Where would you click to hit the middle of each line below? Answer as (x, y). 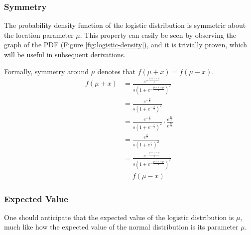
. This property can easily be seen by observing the (158, 35)
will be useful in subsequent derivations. (65, 54)
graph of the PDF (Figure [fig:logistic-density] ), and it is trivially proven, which (126, 45)
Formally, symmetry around (46, 71)
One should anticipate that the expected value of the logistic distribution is (119, 217)
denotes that (117, 71)
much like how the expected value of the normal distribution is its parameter (121, 227)
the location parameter (39, 35)
